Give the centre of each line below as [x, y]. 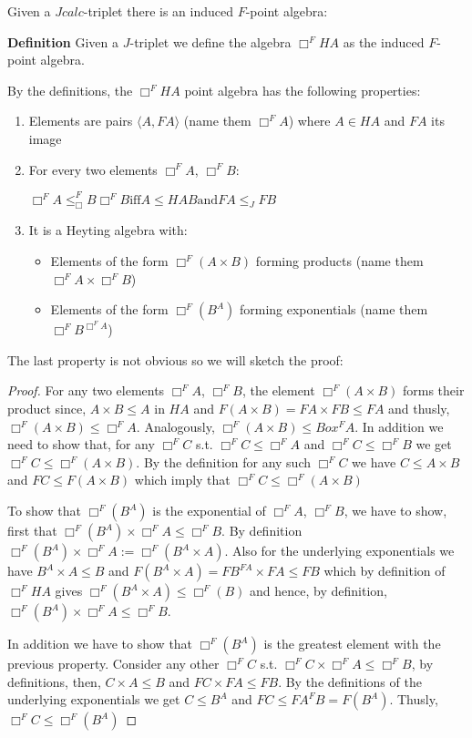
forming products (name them [339, 261]
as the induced [384, 41]
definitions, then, [54, 681]
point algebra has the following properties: [303, 90]
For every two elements [93, 169]
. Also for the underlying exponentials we [339, 551]
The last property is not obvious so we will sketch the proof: [175, 359]
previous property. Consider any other [113, 664]
